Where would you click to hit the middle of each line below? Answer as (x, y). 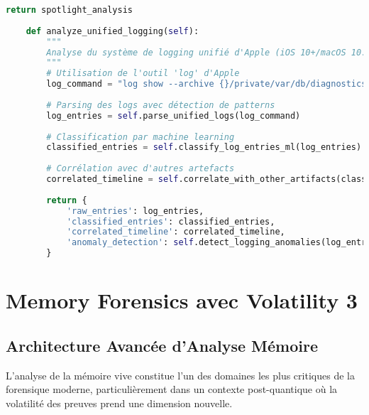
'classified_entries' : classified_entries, (171, 221)
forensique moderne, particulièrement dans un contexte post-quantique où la (172, 389)
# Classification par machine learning (141, 137)
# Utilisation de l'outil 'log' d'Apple (143, 74)
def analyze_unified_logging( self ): (112, 31)
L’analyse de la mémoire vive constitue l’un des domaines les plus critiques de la (180, 375)
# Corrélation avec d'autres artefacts (141, 169)
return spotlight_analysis (69, 10)
